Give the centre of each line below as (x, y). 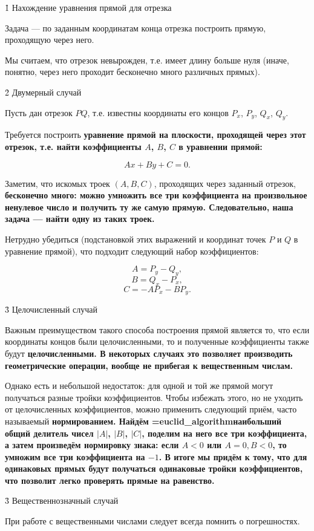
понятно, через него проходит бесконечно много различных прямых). (132, 72)
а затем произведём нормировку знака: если (92, 445)
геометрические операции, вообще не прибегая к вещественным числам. (149, 365)
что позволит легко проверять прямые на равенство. (110, 480)
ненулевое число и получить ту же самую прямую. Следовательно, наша (149, 207)
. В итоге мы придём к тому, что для (233, 456)
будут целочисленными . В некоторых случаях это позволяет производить (149, 353)
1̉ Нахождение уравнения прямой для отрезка (88, 7)
